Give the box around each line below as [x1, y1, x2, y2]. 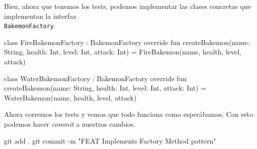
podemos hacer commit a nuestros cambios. [4, 119, 136, 129]
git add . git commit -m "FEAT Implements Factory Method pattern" [4, 135, 216, 146]
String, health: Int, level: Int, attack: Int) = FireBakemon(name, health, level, [4, 47, 242, 57]
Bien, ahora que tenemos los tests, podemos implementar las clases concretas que [4, 1, 251, 11]
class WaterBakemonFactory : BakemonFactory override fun [4, 73, 187, 83]
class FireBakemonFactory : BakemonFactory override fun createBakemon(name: [4, 37, 250, 47]
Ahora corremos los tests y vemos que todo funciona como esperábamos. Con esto [4, 109, 253, 119]
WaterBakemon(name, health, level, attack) [4, 92, 137, 102]
